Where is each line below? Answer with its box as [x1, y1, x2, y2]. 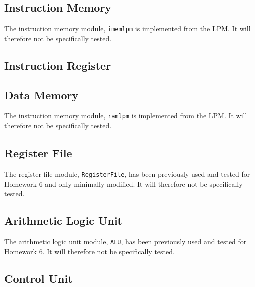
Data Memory [4, 87, 79, 102]
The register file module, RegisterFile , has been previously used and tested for [4, 168, 250, 179]
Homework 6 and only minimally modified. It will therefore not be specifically [4, 178, 243, 189]
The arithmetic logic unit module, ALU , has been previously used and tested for [4, 236, 247, 246]
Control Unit [4, 270, 73, 286]
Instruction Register [4, 57, 111, 73]
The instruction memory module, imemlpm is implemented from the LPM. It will [4, 23, 251, 34]
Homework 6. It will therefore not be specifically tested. [4, 246, 175, 256]
